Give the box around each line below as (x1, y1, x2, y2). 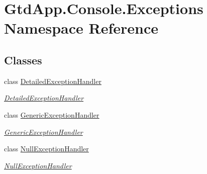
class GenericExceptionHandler (4, 109, 99, 120)
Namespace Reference (4, 18, 158, 38)
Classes (4, 52, 42, 67)
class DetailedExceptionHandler (4, 75, 101, 86)
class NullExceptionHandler (4, 143, 89, 154)
